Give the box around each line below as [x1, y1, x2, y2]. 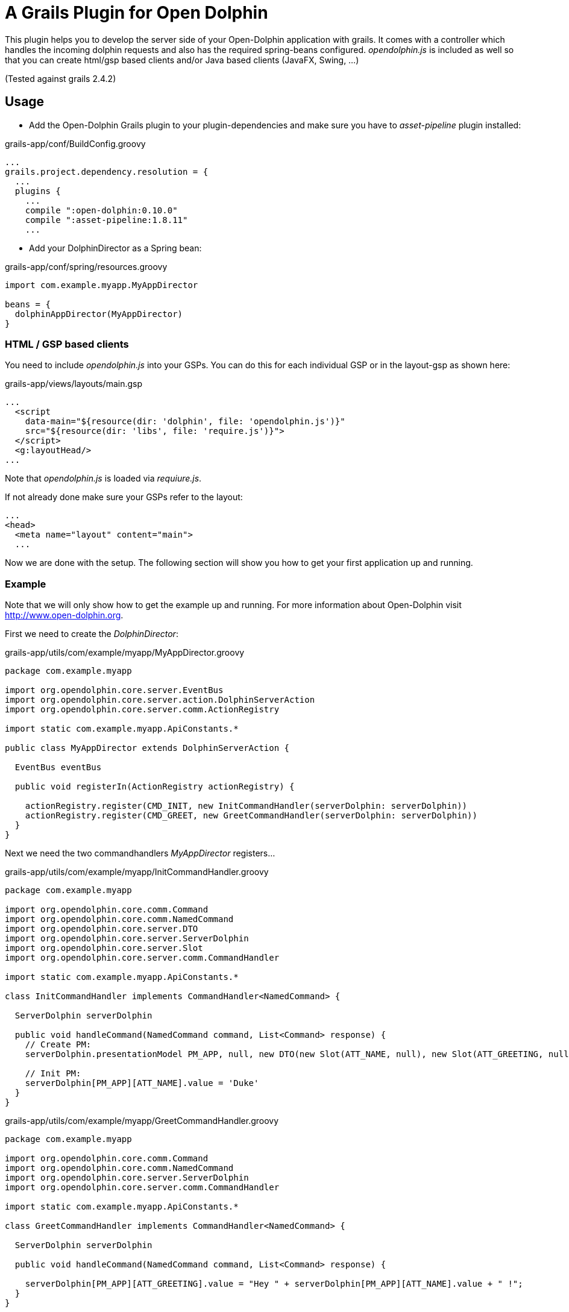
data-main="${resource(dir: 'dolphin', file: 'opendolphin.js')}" [25, 416, 345, 427]
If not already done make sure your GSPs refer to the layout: [5, 492, 243, 503]
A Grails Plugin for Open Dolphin [5, 2, 268, 23]
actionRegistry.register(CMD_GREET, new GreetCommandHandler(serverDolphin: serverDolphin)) [25, 811, 477, 821]
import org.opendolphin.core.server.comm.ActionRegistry [5, 705, 280, 715]
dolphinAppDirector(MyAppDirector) [14, 309, 183, 319]
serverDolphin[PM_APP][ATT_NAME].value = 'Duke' [25, 1078, 259, 1088]
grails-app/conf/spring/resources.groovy [5, 261, 168, 272]
